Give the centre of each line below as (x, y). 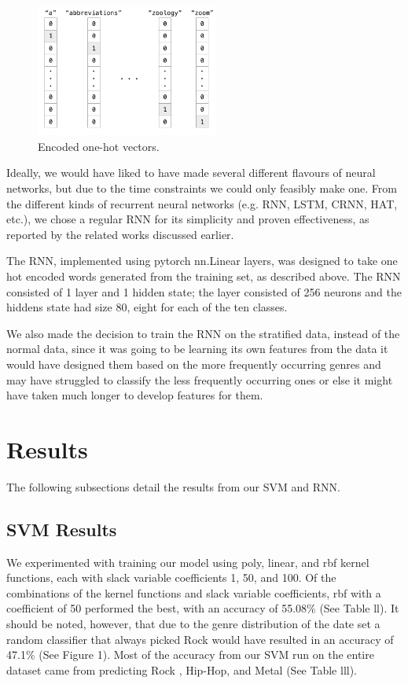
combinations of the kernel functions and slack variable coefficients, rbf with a (194, 592)
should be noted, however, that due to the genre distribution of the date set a (193, 623)
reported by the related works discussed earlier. (120, 234)
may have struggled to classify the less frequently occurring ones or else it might (200, 379)
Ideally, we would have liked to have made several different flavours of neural (191, 173)
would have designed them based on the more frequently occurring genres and (194, 364)
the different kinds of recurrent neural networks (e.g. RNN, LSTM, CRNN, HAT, (202, 203)
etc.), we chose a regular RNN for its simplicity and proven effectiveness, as (188, 219)
